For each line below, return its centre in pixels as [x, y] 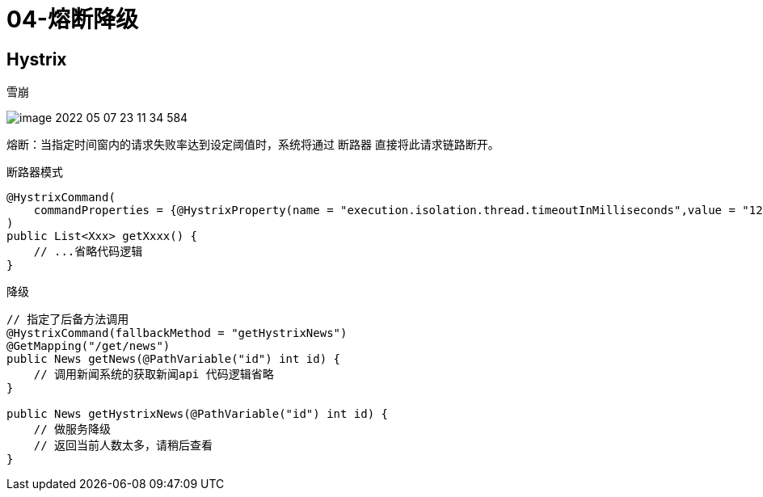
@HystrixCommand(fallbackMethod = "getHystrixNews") [177, 333]
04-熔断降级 [72, 19]
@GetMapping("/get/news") [89, 346]
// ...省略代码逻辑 [88, 252]
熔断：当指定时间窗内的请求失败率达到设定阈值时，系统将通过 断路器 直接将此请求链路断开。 [253, 145]
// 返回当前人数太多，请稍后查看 [123, 446]
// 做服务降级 [72, 430]
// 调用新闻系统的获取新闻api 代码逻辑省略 [154, 375]
